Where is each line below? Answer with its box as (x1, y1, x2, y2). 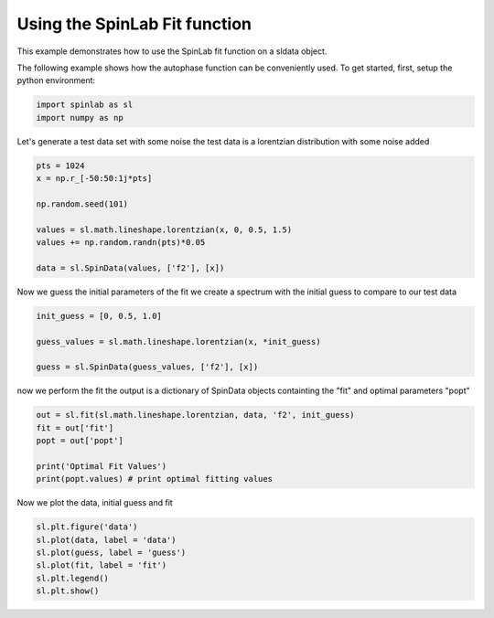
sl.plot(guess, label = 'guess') (36, 548, 187, 558)
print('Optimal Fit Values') (36, 461, 167, 471)
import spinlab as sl (36, 100, 134, 110)
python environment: (16, 75, 96, 86)
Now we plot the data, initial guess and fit (16, 497, 173, 508)
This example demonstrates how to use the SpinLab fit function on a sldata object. (16, 46, 328, 57)
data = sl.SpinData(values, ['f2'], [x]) (36, 262, 225, 273)
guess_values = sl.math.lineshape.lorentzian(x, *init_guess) (36, 336, 321, 346)
